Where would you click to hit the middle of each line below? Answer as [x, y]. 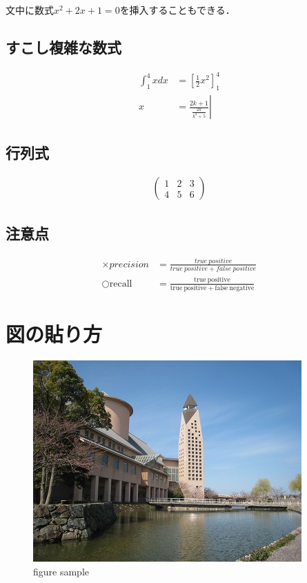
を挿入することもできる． [177, 10]
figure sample [61, 571]
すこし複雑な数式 [63, 47]
